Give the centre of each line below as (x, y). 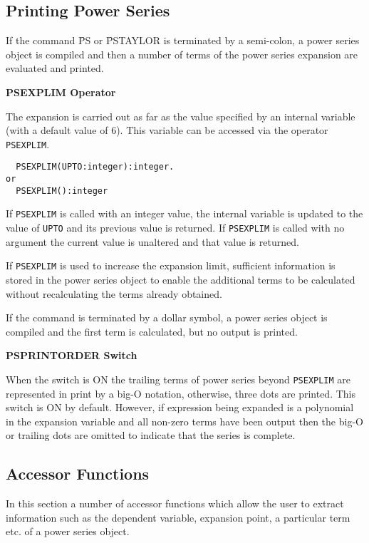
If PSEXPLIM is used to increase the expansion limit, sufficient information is (171, 265)
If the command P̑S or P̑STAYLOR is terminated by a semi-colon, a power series (183, 40)
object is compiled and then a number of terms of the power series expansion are (182, 54)
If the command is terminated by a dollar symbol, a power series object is (167, 317)
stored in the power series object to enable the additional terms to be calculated (181, 279)
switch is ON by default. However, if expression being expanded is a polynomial (180, 407)
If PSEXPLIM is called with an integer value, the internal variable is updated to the (184, 213)
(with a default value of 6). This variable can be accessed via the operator (167, 130)
